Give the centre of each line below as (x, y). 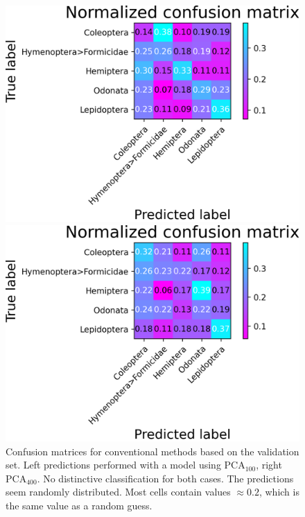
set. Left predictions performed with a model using (113, 465)
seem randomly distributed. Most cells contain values (118, 492)
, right (269, 465)
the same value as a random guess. (79, 505)
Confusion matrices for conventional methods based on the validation (152, 451)
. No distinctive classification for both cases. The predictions (165, 478)
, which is (279, 492)
